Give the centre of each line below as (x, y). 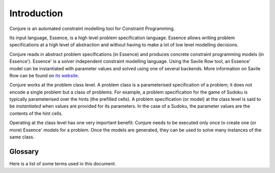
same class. (22, 137)
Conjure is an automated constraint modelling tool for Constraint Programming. (92, 28)
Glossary (24, 151)
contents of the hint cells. (36, 113)
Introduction (36, 13)
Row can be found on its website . (44, 75)
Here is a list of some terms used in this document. (63, 163)
